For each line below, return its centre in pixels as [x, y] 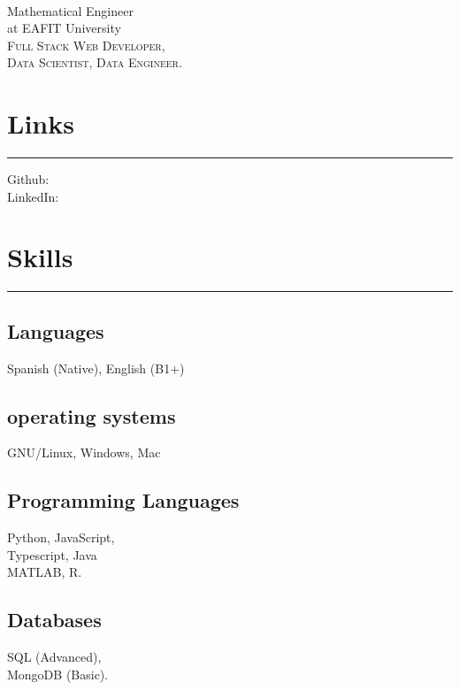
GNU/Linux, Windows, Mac [84, 452]
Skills [40, 257]
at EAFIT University [64, 28]
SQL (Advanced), [54, 657]
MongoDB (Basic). [58, 674]
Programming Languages [123, 500]
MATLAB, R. [45, 572]
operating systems [92, 415]
